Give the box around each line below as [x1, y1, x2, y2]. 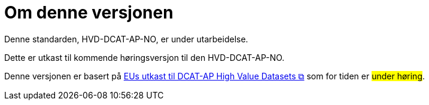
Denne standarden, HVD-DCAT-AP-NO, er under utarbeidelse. [4, 33, 248, 44]
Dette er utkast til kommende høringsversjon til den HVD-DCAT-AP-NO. [4, 52, 285, 63]
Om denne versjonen [4, 2, 174, 23]
